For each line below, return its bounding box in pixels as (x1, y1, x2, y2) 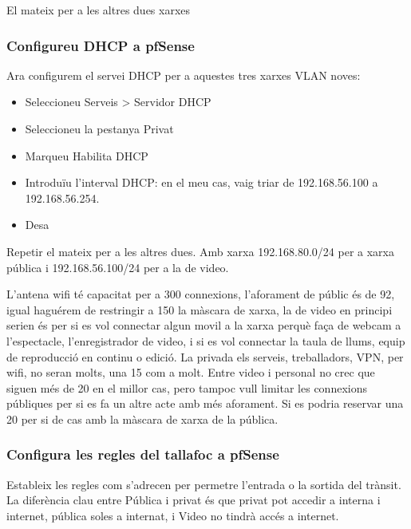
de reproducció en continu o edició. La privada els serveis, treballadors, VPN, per (6, 348, 404, 365)
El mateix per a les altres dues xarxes (6, 2, 191, 18)
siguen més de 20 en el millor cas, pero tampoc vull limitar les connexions (6, 379, 367, 396)
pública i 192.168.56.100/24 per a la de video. (6, 259, 229, 275)
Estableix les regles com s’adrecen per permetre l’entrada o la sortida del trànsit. (6, 476, 401, 492)
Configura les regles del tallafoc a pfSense (6, 444, 279, 464)
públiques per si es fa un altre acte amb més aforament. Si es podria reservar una (6, 395, 404, 412)
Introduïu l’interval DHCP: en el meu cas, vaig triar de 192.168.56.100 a (25, 174, 378, 191)
